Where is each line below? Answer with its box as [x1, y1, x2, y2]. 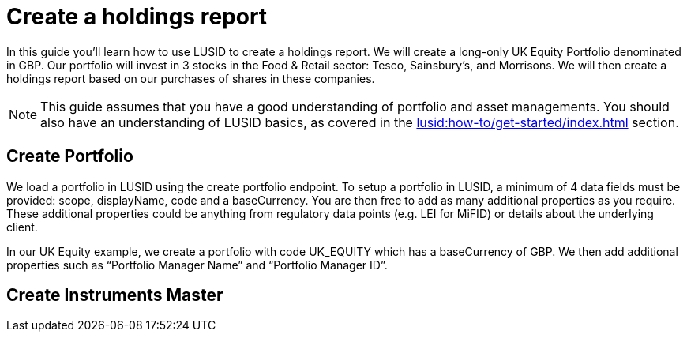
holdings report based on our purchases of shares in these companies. [6, 71, 375, 85]
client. [6, 220, 38, 234]
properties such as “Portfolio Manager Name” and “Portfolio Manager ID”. [6, 257, 388, 272]
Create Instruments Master [6, 285, 223, 306]
